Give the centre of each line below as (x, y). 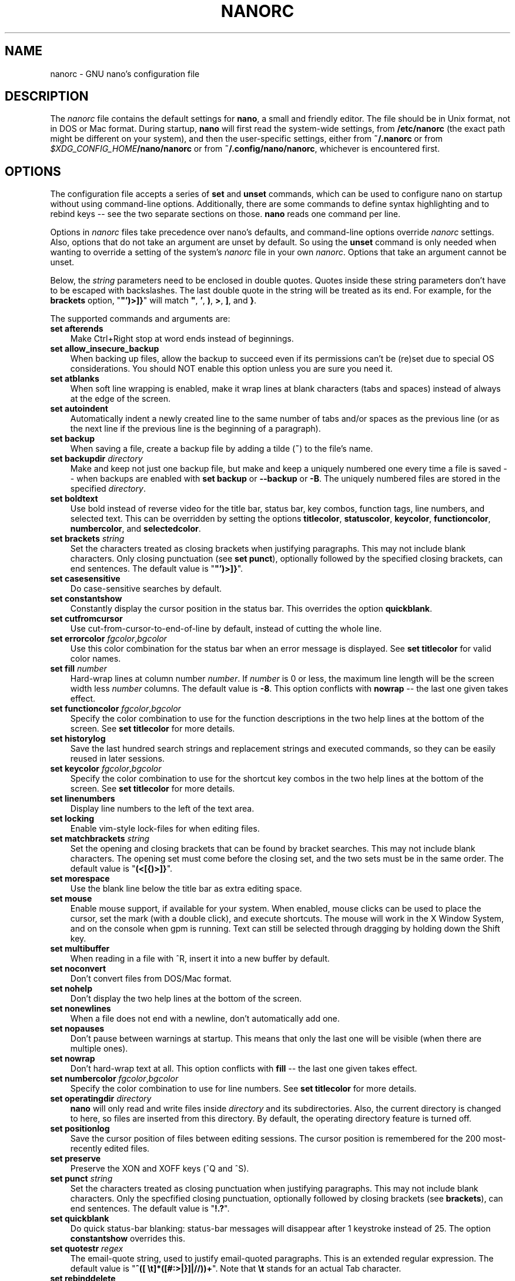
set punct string (81, 1179)
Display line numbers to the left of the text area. (162, 809)
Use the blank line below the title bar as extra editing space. (186, 889)
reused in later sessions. (117, 759)
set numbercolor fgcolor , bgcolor (114, 1079)
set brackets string (87, 539)
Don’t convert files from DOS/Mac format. (151, 979)
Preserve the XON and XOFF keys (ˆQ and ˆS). (160, 1169)
